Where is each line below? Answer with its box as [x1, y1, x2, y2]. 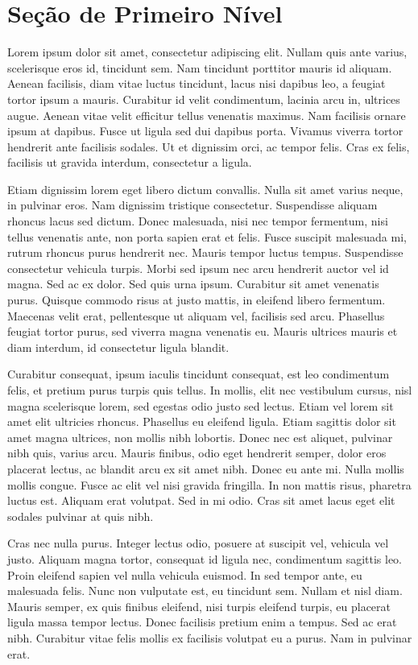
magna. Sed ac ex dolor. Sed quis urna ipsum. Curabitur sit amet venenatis [7, 275, 379, 292]
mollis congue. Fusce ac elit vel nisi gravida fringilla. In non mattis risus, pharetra [7, 476, 412, 493]
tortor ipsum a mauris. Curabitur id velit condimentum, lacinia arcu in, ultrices [7, 90, 400, 107]
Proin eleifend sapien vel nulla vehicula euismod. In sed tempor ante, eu [7, 566, 362, 583]
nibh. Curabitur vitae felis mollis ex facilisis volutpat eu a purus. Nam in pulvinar [7, 629, 412, 646]
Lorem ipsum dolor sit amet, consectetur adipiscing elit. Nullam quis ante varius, [7, 43, 408, 60]
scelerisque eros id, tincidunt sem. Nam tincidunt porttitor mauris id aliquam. [7, 59, 392, 76]
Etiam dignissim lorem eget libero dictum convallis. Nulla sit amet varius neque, [7, 180, 404, 197]
